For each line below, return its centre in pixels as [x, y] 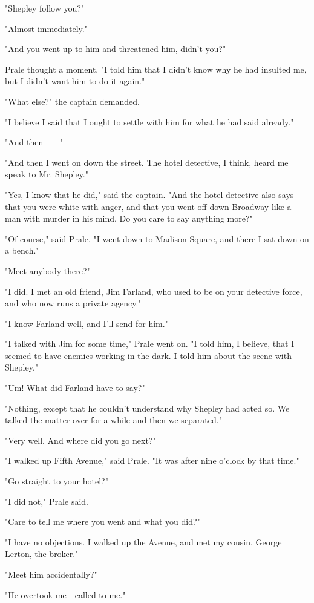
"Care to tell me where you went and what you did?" [103, 522]
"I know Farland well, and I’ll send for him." [87, 323]
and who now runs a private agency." [73, 303]
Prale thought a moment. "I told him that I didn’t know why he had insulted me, [156, 69]
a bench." [22, 250]
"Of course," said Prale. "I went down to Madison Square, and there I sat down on [157, 238]
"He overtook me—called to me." [65, 594]
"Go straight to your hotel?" [57, 481]
